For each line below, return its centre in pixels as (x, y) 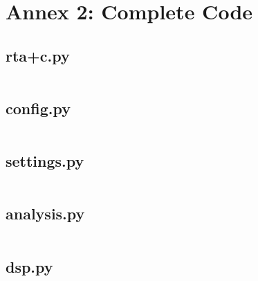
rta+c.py (38, 55)
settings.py (45, 161)
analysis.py (45, 214)
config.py (38, 108)
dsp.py (29, 266)
